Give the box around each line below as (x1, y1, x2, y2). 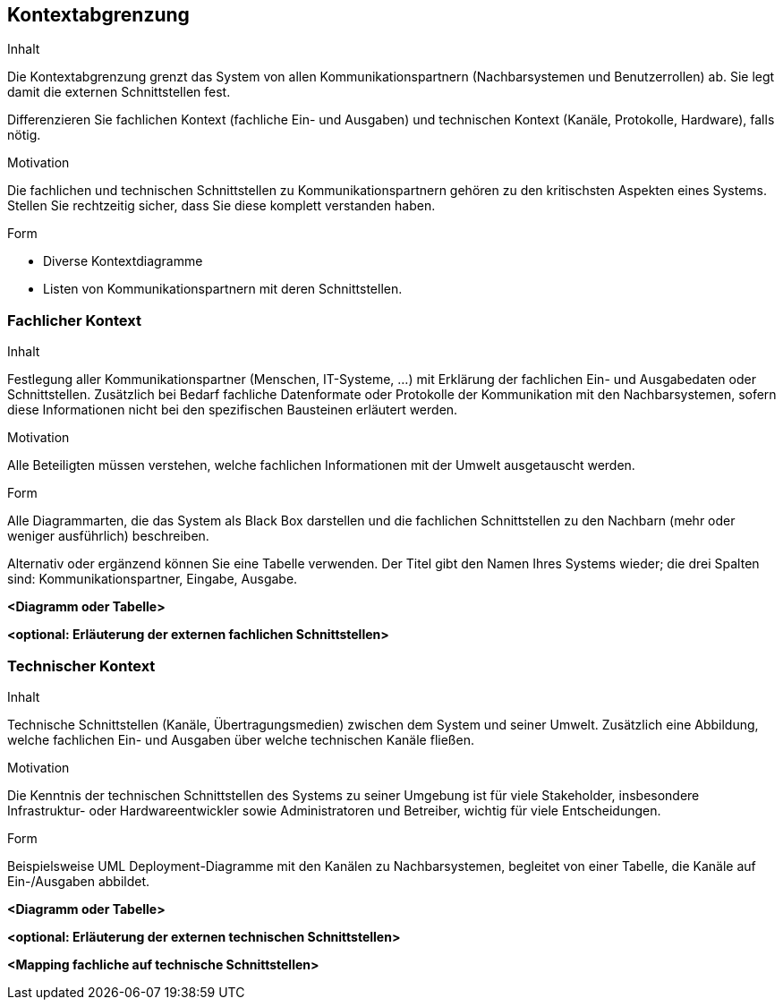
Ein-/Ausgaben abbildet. (7, 873, 150, 889)
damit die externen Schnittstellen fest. (7, 84, 231, 100)
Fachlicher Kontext (7, 311, 141, 329)
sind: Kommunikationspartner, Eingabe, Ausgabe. (7, 571, 298, 587)
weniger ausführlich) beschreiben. (7, 528, 209, 544)
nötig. (7, 127, 41, 143)
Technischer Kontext (7, 656, 156, 675)
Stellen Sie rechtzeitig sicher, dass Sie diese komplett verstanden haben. (7, 198, 436, 214)
